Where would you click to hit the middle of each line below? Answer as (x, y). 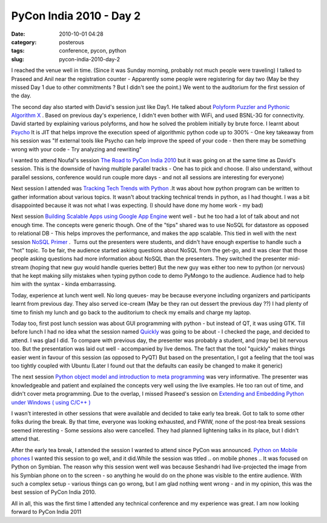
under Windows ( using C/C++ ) (51, 402)
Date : (18, 34)
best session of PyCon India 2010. (54, 492)
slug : (18, 59)
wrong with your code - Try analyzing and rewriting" (77, 149)
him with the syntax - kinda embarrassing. (64, 284)
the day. (21, 96)
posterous (72, 42)
